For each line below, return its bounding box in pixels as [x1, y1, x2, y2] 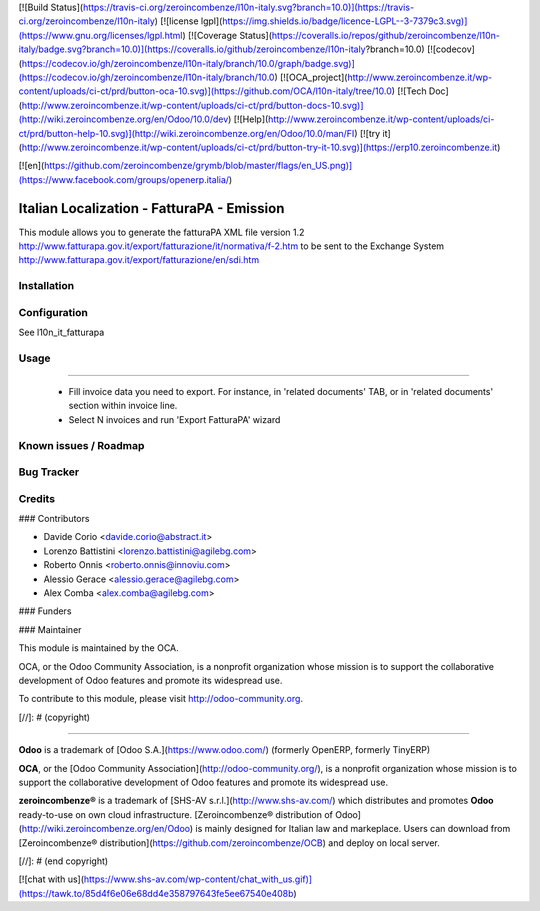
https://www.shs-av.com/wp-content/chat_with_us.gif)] [83, 873, 313, 885]
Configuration [18, 305, 89, 319]
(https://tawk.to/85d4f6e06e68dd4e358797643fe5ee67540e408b [18, 887, 294, 899]
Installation [18, 279, 75, 293]
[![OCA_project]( [280, 71, 348, 83]
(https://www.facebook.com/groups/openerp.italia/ [18, 173, 230, 185]
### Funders [18, 605, 72, 617]
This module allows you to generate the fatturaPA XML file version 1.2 [18, 226, 305, 238]
